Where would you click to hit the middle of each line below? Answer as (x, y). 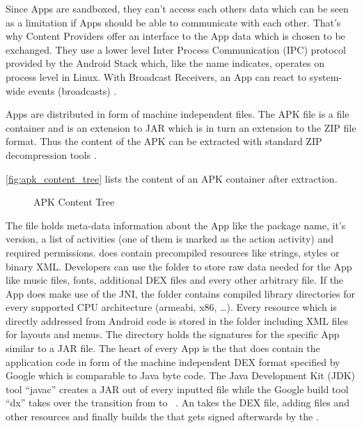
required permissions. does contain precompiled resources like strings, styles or (173, 252)
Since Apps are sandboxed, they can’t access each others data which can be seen (177, 8)
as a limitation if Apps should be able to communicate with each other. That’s (173, 22)
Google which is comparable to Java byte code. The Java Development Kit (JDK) (181, 375)
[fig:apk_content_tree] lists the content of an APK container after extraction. (172, 178)
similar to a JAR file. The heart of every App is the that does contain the (163, 348)
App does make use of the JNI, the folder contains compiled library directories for (181, 293)
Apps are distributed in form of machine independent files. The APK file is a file (178, 114)
